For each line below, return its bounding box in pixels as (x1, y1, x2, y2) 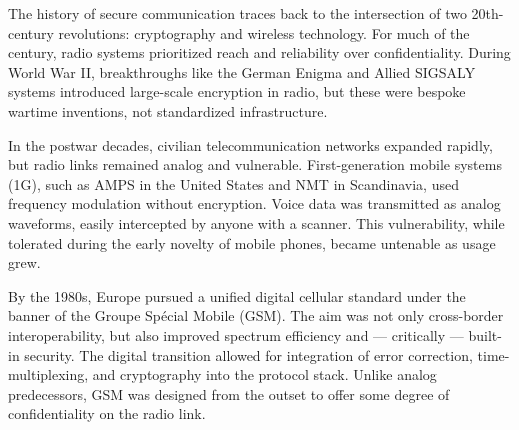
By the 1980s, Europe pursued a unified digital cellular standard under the (8, 285, 466, 306)
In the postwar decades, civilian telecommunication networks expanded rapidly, (8, 134, 493, 155)
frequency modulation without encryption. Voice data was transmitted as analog (8, 193, 501, 214)
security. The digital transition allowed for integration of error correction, (24, 344, 473, 365)
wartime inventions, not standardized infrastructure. (8, 100, 328, 121)
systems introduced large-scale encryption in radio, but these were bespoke (8, 81, 466, 102)
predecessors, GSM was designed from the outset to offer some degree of (8, 383, 450, 404)
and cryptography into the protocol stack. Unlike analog (92, 364, 437, 385)
